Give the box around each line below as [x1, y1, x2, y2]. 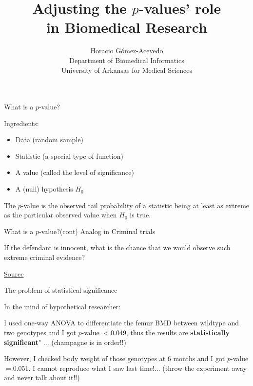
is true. [130, 210, 151, 220]
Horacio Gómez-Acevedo [90, 45, 163, 56]
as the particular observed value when [4, 210, 117, 220]
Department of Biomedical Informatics [69, 55, 184, 65]
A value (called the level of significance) [15, 167, 134, 177]
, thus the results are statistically [126, 327, 230, 337]
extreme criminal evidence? [4, 252, 85, 262]
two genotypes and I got [4, 327, 76, 337]
